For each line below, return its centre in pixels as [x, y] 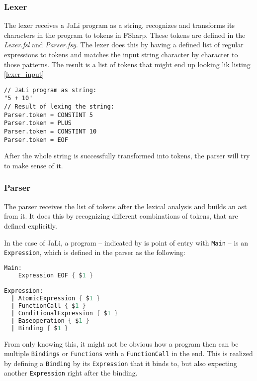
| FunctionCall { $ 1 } [48, 306]
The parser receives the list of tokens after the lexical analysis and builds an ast [126, 206]
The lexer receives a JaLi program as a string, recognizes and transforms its [119, 25]
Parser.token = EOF [36, 140]
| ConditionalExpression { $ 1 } [65, 313]
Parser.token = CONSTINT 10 [50, 132]
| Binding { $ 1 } [40, 328]
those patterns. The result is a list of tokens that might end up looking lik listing [127, 64]
